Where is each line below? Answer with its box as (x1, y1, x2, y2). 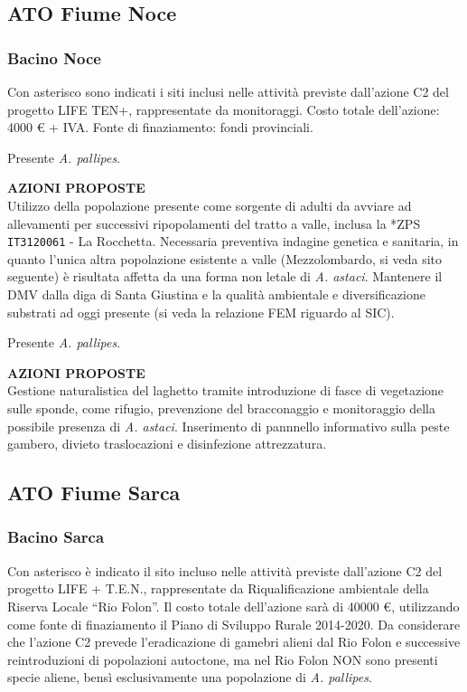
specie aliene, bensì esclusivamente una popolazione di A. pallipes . (7, 668, 372, 687)
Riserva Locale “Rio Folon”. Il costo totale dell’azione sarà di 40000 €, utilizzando (7, 596, 460, 615)
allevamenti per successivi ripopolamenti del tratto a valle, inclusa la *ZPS (7, 213, 421, 232)
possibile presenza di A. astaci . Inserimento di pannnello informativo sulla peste (7, 416, 450, 435)
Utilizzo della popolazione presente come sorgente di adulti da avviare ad (7, 195, 412, 214)
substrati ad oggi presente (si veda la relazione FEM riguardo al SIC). (7, 302, 395, 321)
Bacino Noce (7, 46, 101, 69)
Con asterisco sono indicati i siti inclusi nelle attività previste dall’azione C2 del (7, 82, 449, 100)
